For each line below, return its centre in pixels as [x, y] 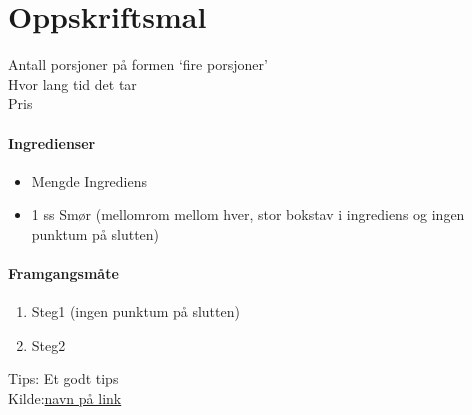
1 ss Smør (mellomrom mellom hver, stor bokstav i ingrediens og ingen [248, 214]
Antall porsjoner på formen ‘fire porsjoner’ [138, 64]
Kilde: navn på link [65, 398]
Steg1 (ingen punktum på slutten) [135, 311]
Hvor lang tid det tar [72, 83]
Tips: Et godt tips [63, 378]
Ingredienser [52, 142]
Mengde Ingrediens [89, 180]
